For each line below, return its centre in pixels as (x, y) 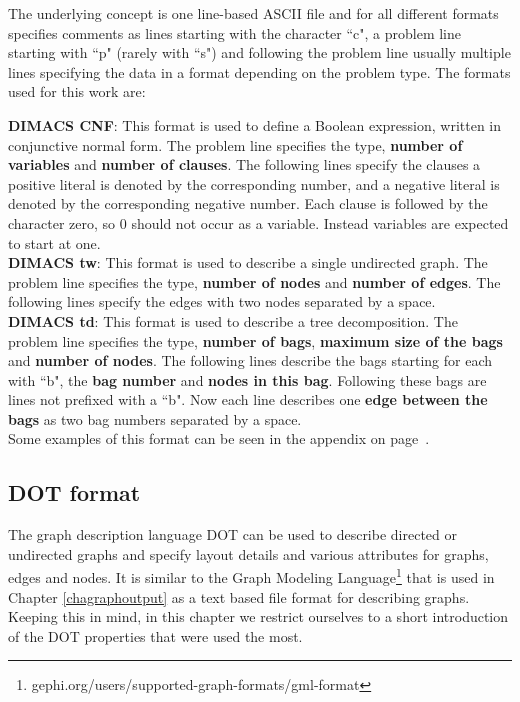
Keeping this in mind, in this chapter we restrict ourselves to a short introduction (258, 616)
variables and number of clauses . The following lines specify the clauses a (244, 164)
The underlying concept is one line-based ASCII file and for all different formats (253, 13)
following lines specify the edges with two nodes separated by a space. (222, 301)
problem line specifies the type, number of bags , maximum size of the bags (255, 340)
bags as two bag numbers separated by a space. (155, 418)
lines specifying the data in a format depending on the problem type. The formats (259, 71)
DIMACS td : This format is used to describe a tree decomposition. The (233, 320)
